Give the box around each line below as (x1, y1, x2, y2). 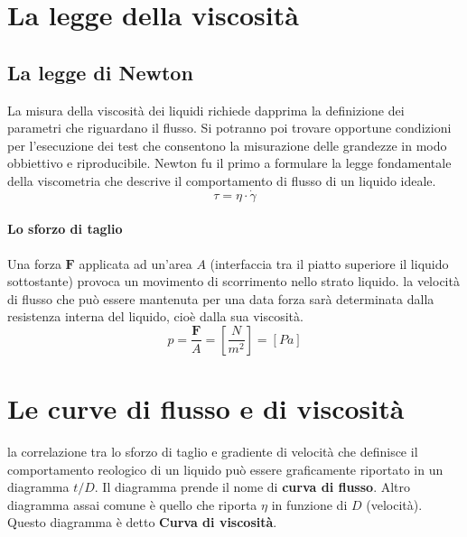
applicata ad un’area (79, 254, 192, 273)
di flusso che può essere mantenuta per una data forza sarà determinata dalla (7, 289, 434, 308)
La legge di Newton (7, 58, 193, 86)
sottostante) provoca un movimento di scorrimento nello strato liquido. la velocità (7, 272, 460, 291)
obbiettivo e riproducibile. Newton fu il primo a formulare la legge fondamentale (7, 153, 452, 172)
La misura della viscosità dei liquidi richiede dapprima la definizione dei (7, 100, 405, 119)
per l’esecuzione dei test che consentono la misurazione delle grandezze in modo (7, 135, 447, 154)
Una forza (7, 254, 61, 273)
